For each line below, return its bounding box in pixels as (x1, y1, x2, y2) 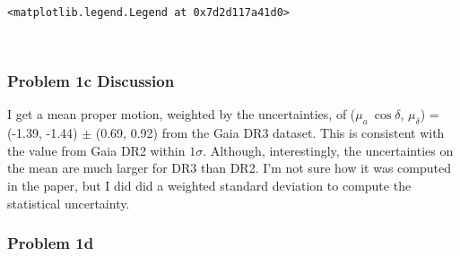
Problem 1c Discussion (7, 70, 175, 92)
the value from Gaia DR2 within (7, 141, 186, 159)
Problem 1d (7, 232, 94, 254)
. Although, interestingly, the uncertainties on (203, 141, 454, 159)
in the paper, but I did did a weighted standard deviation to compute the (7, 176, 412, 195)
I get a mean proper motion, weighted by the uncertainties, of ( (7, 105, 356, 124)
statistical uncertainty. (7, 193, 130, 212)
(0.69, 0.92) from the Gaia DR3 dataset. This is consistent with (95, 124, 445, 142)
